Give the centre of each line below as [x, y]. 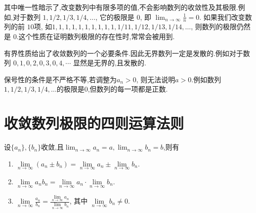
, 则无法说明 [156, 79]
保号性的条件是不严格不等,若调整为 [60, 79]
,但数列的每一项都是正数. [128, 89]
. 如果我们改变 [222, 17]
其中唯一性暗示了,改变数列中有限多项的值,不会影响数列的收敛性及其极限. [121, 7]
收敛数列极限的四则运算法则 [94, 123]
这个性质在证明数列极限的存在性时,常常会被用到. [97, 36]
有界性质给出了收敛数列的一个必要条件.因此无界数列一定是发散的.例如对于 [124, 53]
